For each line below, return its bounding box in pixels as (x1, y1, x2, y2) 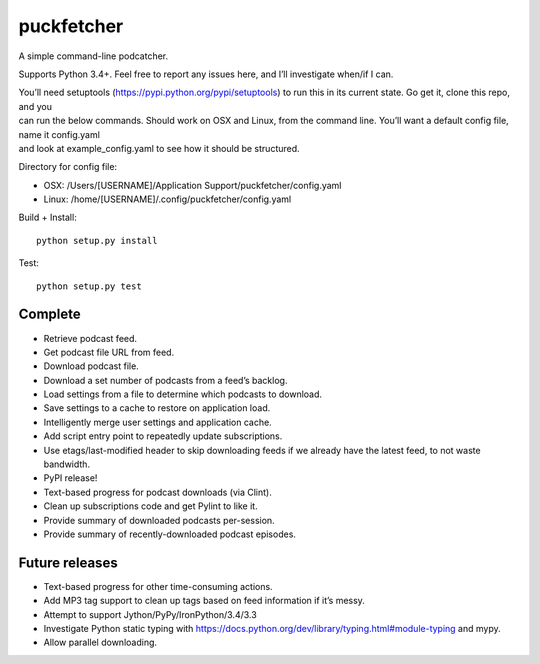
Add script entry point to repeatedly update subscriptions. (43, 430, 283, 442)
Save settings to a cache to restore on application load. (43, 402, 271, 414)
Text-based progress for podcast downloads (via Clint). (43, 486, 272, 498)
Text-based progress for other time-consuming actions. (43, 580, 274, 592)
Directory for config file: (18, 161, 118, 173)
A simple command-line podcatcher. (18, 50, 169, 62)
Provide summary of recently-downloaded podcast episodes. (43, 528, 297, 540)
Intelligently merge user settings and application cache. (43, 416, 272, 428)
